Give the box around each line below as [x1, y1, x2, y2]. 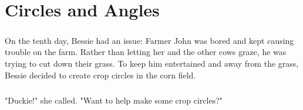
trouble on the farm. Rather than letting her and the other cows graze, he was [5, 46, 287, 58]
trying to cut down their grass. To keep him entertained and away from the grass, [5, 57, 299, 69]
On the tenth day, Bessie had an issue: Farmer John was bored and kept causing [5, 34, 294, 46]
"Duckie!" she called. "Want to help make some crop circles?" [5, 94, 223, 106]
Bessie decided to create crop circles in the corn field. [5, 68, 196, 81]
